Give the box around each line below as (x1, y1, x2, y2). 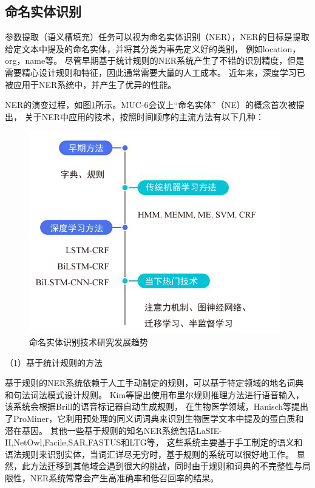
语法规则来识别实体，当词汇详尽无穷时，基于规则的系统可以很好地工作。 (5, 447, 294, 460)
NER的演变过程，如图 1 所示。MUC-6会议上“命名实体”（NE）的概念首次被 (5, 98, 296, 111)
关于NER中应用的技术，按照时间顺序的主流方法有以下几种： (24, 110, 264, 123)
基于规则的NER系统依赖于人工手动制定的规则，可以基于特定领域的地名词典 (5, 376, 304, 389)
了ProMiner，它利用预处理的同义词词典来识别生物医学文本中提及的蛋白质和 (5, 412, 304, 424)
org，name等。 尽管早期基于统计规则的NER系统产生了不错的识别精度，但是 (5, 54, 305, 67)
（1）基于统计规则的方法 (5, 356, 103, 368)
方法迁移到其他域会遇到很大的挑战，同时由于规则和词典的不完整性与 (30, 459, 302, 472)
